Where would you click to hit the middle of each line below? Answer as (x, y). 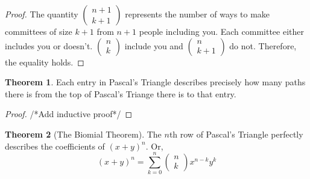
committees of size (39, 31)
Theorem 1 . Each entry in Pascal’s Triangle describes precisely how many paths (155, 82)
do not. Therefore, (263, 45)
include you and (154, 45)
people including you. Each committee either (222, 31)
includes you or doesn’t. (49, 45)
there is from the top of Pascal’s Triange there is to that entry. (121, 93)
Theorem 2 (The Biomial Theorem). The (83, 134)
